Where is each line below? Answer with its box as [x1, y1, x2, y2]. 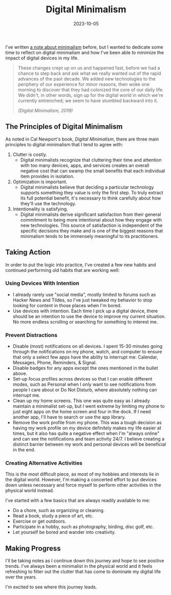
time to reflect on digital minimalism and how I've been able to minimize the [5, 49, 164, 55]
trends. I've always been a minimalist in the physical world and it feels [5, 563, 153, 569]
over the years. [5, 574, 37, 580]
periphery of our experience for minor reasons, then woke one [17, 81, 150, 87]
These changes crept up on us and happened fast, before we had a [17, 65, 160, 71]
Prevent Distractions [5, 331, 58, 339]
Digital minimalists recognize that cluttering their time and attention [20, 156, 162, 163]
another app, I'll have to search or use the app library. [12, 414, 126, 420]
